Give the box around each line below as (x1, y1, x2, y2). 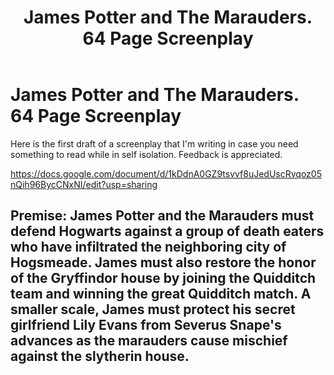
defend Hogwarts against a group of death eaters (10, 223, 325, 240)
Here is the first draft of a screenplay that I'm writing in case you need (10, 137, 299, 150)
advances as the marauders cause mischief (10, 332, 288, 350)
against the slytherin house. (10, 348, 190, 365)
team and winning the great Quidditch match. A (10, 286, 312, 303)
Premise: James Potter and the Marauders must (10, 207, 315, 225)
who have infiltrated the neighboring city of (10, 239, 287, 256)
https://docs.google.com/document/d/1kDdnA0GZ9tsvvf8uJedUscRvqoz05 (10, 167, 322, 180)
